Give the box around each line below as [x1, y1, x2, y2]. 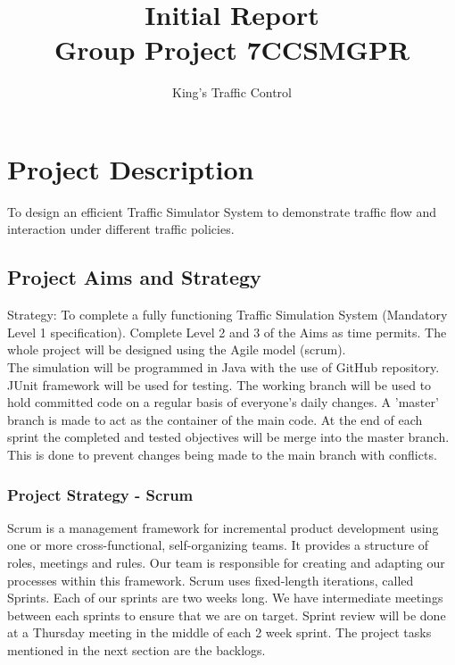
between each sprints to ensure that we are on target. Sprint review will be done [7, 605, 446, 624]
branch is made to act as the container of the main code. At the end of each [7, 410, 423, 428]
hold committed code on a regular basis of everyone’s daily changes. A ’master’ [7, 393, 439, 411]
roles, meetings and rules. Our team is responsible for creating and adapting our [7, 553, 445, 571]
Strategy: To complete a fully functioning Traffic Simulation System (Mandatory [7, 305, 448, 324]
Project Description [7, 150, 254, 187]
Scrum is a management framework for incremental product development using [7, 518, 439, 536]
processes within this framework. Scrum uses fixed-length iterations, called [7, 570, 414, 589]
